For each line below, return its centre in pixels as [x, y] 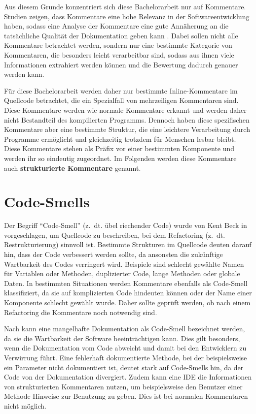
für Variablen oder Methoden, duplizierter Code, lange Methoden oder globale [122, 273]
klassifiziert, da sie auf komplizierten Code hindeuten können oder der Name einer [128, 293]
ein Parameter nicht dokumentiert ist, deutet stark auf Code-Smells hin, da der [124, 367]
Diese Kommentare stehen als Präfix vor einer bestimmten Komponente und [119, 148]
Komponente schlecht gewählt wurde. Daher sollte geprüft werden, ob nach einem [127, 302]
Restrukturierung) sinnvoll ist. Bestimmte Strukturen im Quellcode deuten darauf [128, 244]
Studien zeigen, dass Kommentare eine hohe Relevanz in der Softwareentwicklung [127, 16]
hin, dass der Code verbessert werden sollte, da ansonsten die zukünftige [113, 254]
